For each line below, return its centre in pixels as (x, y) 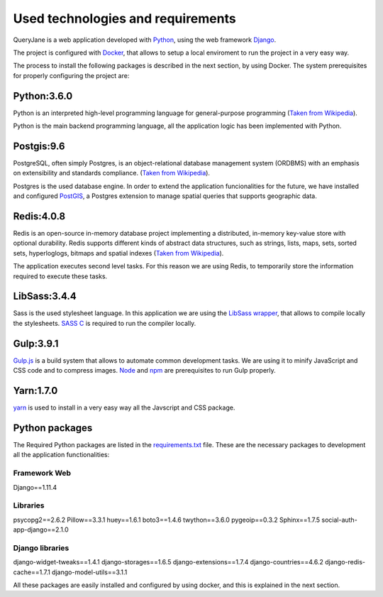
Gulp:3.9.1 (36, 343)
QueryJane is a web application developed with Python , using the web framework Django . (145, 40)
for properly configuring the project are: (71, 75)
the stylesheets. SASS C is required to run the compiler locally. (105, 323)
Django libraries (41, 548)
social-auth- (339, 520)
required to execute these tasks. (60, 276)
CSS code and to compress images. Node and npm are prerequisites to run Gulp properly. (144, 371)
